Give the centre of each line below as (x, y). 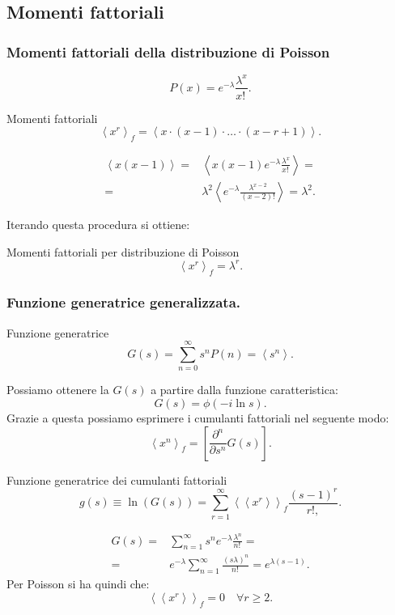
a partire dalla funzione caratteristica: (244, 390)
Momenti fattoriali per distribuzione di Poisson (123, 251)
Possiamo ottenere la (58, 390)
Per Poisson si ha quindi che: (78, 584)
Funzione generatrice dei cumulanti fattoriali (117, 479)
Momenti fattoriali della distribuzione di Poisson (168, 51)
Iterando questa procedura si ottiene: (98, 225)
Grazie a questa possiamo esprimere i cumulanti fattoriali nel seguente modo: (198, 418)
